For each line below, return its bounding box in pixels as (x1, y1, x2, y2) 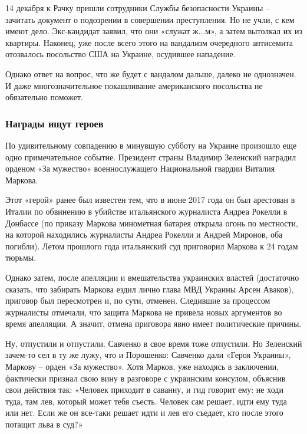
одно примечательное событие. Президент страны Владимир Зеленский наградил (5, 150, 296, 163)
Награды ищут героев (5, 116, 104, 130)
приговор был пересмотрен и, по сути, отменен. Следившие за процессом (5, 294, 270, 307)
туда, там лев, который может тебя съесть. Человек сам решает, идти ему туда (5, 394, 287, 407)
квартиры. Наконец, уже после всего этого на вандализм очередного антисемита (5, 36, 293, 48)
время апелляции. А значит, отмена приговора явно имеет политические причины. (5, 317, 302, 330)
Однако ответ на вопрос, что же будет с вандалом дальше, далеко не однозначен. (5, 67, 296, 80)
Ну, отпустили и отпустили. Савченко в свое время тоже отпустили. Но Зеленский (5, 337, 302, 349)
